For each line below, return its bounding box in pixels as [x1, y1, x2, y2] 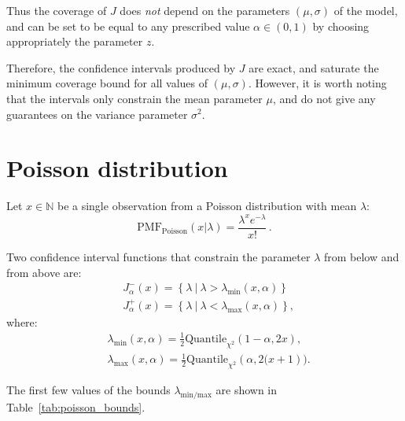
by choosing [312, 17, 370, 34]
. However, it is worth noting [248, 75, 387, 91]
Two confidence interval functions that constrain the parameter [6, 249, 311, 265]
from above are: [6, 264, 82, 280]
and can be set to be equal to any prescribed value [6, 17, 250, 34]
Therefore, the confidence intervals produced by [6, 59, 236, 76]
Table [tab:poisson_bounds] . [6, 398, 145, 415]
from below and [323, 249, 399, 265]
